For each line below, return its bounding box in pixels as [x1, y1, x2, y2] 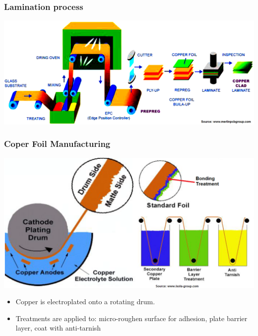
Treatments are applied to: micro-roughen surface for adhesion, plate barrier [15, 313, 248, 323]
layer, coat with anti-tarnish [15, 323, 101, 333]
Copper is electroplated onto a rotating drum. [15, 296, 155, 307]
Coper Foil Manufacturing [4, 137, 111, 150]
